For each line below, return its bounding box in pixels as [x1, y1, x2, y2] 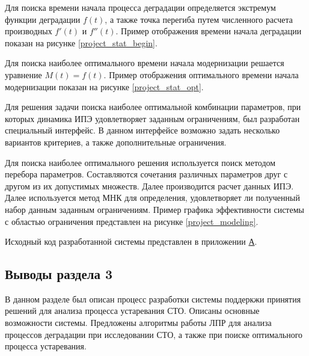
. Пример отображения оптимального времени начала [103, 68, 299, 81]
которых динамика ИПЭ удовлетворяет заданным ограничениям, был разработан [5, 112, 300, 124]
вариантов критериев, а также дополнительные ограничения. [5, 135, 227, 148]
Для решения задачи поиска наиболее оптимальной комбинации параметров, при [5, 100, 301, 113]
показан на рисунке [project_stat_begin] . [5, 36, 158, 49]
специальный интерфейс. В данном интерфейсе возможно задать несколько [5, 124, 280, 137]
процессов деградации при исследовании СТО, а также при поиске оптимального [5, 328, 303, 340]
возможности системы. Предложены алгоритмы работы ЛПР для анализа [5, 316, 272, 329]
